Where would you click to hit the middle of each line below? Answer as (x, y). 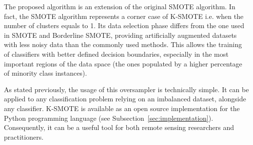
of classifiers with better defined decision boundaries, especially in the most (116, 54)
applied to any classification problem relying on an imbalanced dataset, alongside (125, 99)
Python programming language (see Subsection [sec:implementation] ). (109, 118)
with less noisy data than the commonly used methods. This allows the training (123, 44)
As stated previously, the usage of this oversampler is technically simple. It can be (126, 89)
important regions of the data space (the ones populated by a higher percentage (123, 63)
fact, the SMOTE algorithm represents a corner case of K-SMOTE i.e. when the (124, 16)
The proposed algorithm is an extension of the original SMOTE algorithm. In (120, 6)
